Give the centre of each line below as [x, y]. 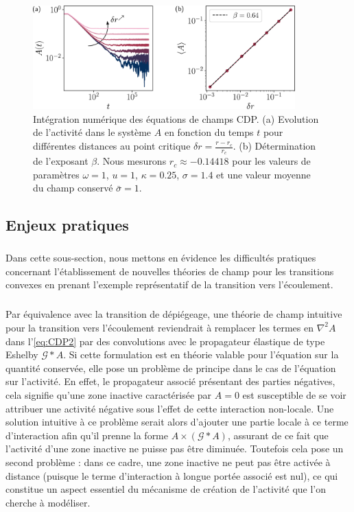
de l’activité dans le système [92, 132]
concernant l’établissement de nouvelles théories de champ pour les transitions [170, 271]
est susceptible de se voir [294, 394]
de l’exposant [61, 161]
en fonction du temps [209, 132]
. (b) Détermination [274, 146]
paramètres [56, 174]
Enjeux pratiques [67, 225]
